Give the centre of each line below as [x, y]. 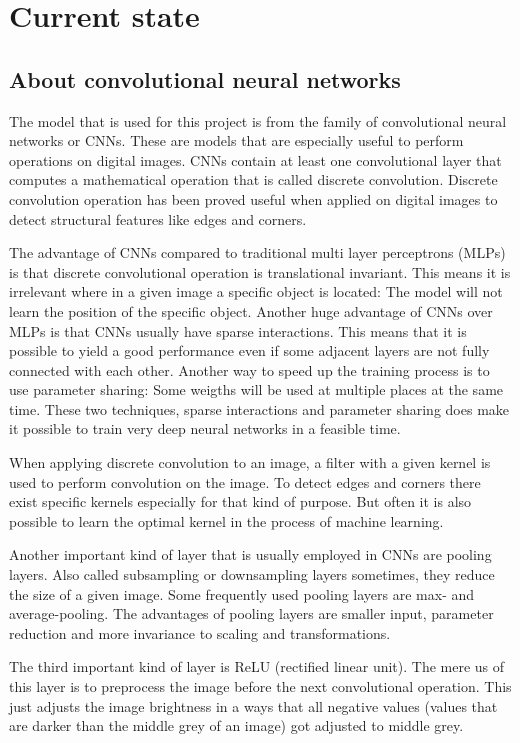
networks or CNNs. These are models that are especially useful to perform [236, 140]
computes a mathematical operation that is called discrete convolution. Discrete [253, 179]
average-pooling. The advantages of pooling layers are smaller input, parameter [251, 613]
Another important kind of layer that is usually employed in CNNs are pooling [250, 554]
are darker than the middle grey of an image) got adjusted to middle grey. [236, 725]
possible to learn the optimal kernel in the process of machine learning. [226, 520]
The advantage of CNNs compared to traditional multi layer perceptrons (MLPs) [257, 252]
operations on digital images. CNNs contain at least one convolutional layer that [255, 159]
